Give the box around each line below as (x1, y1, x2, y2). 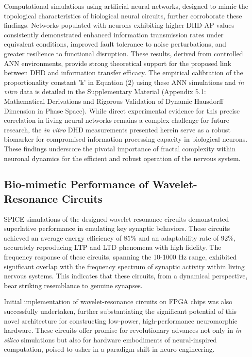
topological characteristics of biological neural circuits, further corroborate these (4, 10, 242, 20)
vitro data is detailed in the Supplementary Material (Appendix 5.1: (4, 86, 206, 97)
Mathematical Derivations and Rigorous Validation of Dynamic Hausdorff (4, 96, 223, 106)
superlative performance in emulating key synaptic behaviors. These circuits (4, 223, 230, 233)
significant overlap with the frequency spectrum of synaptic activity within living (4, 261, 245, 271)
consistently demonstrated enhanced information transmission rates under (4, 29, 224, 39)
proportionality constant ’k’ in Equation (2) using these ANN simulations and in (4, 77, 244, 87)
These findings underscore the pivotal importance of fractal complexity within (4, 143, 236, 153)
